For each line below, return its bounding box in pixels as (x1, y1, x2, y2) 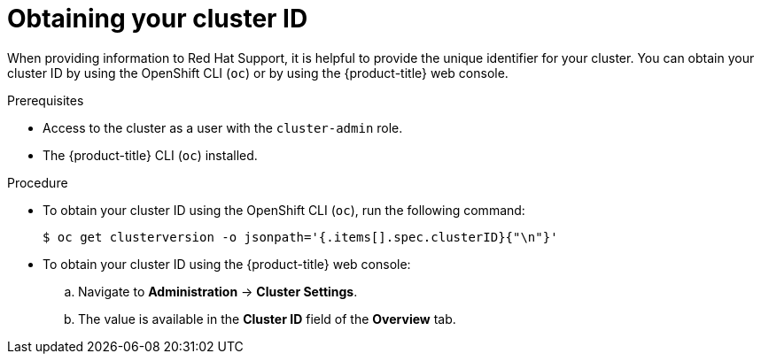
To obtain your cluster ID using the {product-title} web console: (43, 256, 411, 272)
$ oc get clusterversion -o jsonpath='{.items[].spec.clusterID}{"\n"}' (43, 229, 558, 244)
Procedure (7, 174, 68, 190)
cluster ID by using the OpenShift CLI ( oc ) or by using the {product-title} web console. (7, 65, 509, 81)
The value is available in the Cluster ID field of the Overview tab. (78, 311, 456, 326)
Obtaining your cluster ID (7, 4, 308, 34)
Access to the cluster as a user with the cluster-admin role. (43, 119, 403, 135)
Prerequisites (7, 92, 84, 108)
